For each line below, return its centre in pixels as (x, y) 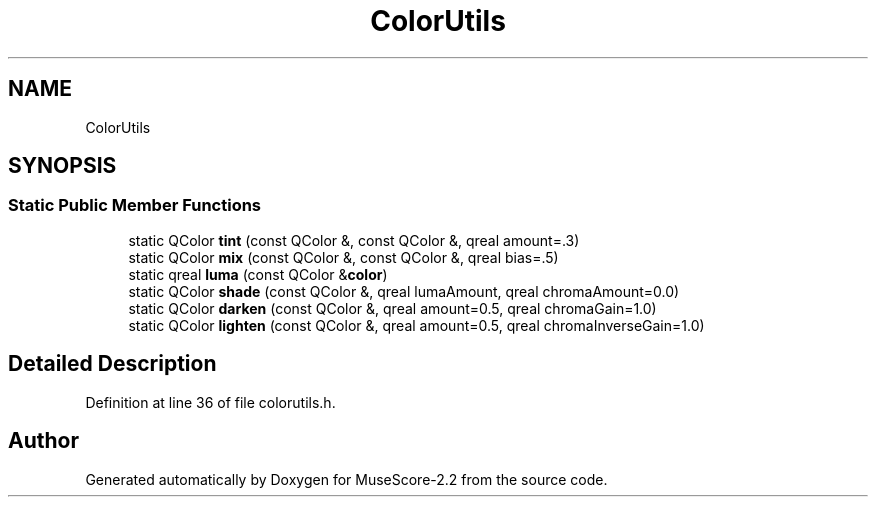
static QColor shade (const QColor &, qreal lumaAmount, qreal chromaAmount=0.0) (404, 291)
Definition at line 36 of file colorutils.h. (210, 402)
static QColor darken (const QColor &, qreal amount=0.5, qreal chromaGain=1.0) (392, 308)
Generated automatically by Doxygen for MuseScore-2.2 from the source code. (346, 479)
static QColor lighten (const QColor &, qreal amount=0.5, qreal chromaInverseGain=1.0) (416, 325)
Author (43, 441)
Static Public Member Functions (135, 205)
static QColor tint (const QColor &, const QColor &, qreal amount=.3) (354, 240)
